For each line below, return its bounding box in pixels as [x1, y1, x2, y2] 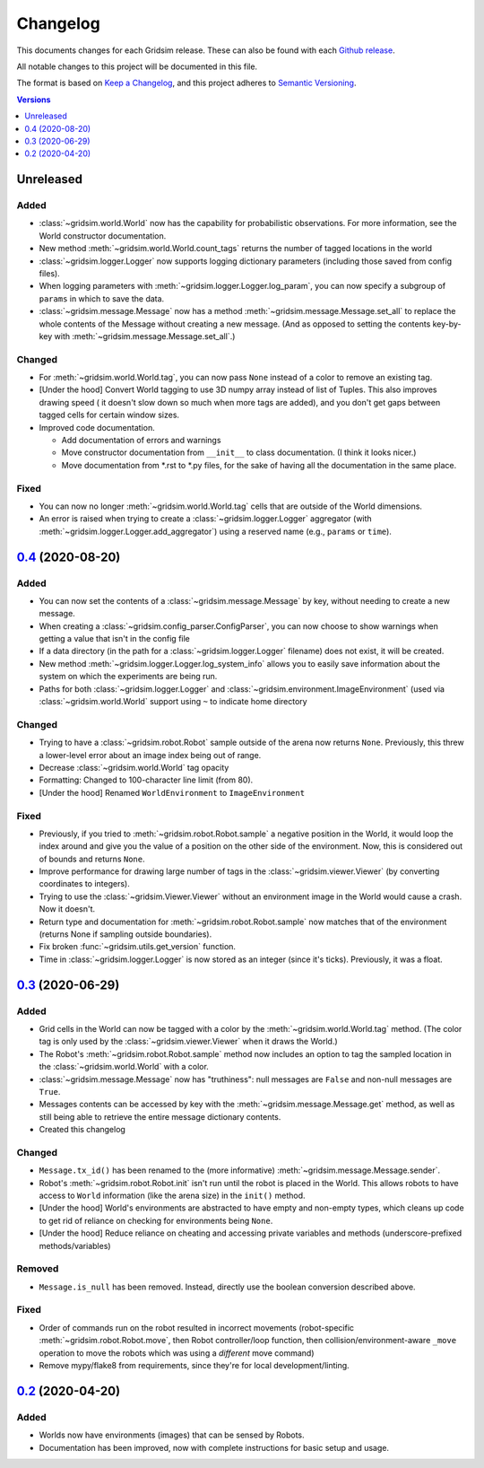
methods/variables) [39, 1240, 111, 1251]
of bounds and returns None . [39, 853, 145, 864]
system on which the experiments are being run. [39, 671, 218, 682]
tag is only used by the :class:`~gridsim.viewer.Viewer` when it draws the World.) [39, 1036, 338, 1047]
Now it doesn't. [39, 904, 96, 914]
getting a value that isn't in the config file [39, 634, 190, 644]
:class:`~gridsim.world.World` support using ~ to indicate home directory [39, 696, 308, 707]
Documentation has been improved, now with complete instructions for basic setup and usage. [39, 1442, 390, 1453]
